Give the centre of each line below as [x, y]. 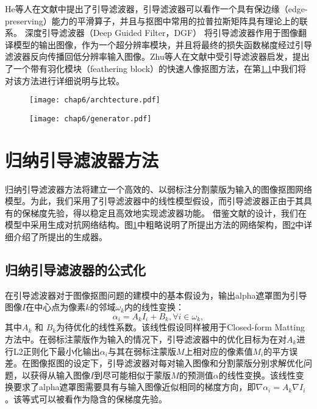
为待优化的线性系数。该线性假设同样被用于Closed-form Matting [180, 327]
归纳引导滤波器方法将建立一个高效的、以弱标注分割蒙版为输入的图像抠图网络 [158, 189]
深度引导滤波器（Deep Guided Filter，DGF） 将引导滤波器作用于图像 [161, 33]
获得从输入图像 [60, 375]
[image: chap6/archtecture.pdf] [95, 100]
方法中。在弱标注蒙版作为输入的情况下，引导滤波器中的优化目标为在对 [146, 339]
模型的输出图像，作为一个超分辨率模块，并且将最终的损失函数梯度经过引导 [162, 44]
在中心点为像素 [56, 307]
